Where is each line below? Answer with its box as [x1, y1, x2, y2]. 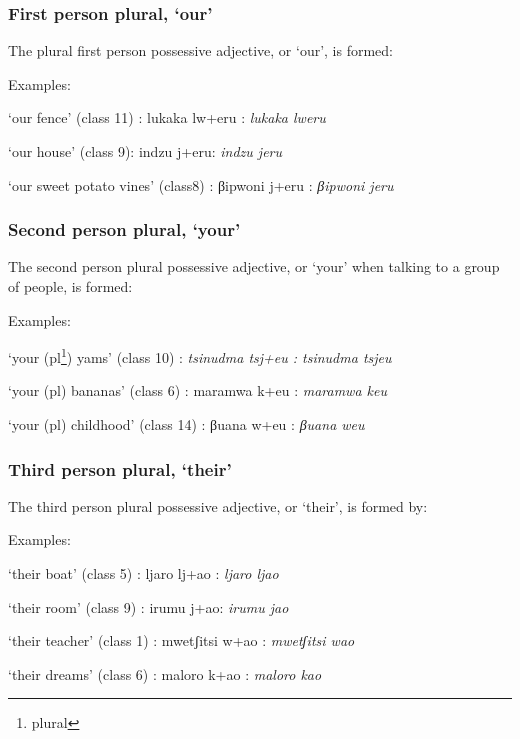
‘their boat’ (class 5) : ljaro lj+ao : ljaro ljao [8, 563, 279, 584]
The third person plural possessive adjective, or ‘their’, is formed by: [8, 495, 428, 516]
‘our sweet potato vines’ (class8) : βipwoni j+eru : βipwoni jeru [8, 174, 394, 195]
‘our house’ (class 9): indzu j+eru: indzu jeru [8, 141, 283, 161]
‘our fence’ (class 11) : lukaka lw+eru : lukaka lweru [8, 107, 326, 128]
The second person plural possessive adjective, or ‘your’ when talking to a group [8, 256, 500, 277]
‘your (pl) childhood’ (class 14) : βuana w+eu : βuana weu [8, 414, 365, 435]
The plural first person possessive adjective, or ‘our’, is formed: [8, 40, 393, 61]
